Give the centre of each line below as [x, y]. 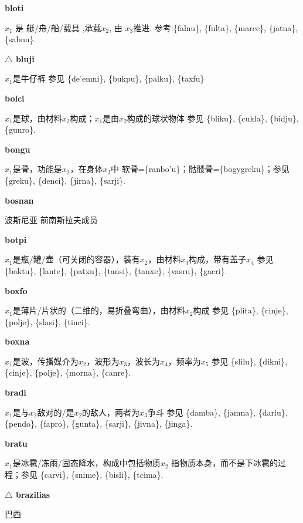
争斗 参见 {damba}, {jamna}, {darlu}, [217, 412]
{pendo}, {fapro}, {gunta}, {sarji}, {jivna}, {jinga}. [99, 424]
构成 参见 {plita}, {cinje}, [241, 310]
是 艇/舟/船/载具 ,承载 [58, 27]
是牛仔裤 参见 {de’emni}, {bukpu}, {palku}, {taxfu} [108, 78]
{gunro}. [20, 129]
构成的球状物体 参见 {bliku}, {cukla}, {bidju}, [213, 118]
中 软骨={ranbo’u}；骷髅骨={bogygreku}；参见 [200, 169]
